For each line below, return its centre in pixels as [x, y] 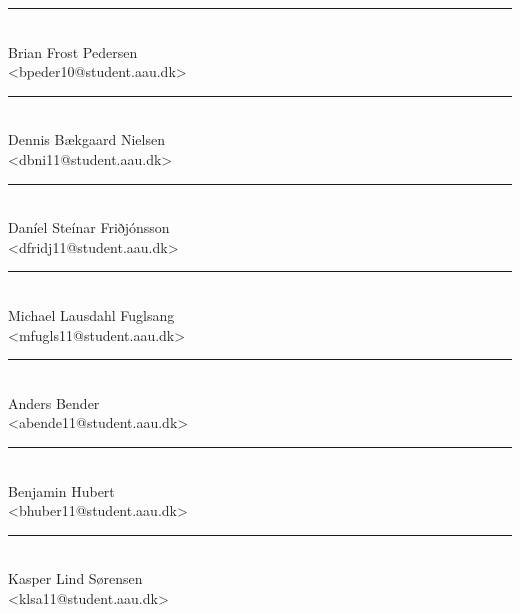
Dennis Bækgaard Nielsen [86, 139]
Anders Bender [54, 402]
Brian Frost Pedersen [73, 51]
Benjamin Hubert [61, 490]
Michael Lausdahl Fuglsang [91, 314]
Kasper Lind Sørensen [75, 578]
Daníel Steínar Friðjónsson [89, 227]
